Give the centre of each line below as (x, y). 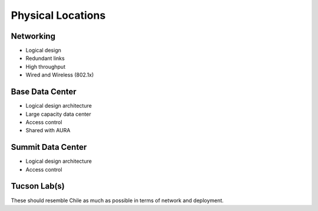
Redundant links (45, 58)
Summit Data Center (49, 147)
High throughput (46, 66)
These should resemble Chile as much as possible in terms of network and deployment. (117, 200)
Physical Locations (58, 15)
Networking (33, 36)
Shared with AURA (48, 130)
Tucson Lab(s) (38, 186)
